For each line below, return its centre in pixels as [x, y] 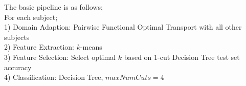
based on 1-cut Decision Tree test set [182, 57]
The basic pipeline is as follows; [53, 7]
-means [91, 47]
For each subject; [31, 17]
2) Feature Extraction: [39, 47]
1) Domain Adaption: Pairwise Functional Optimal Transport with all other [123, 27]
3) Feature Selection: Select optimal [60, 57]
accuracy [18, 67]
